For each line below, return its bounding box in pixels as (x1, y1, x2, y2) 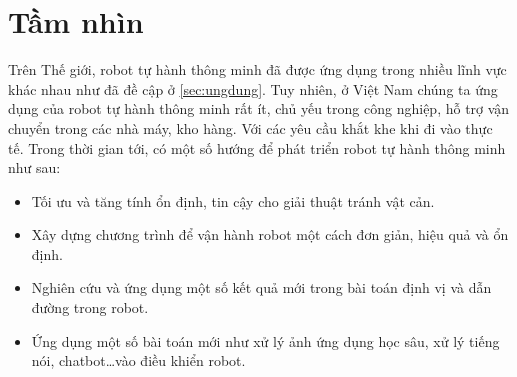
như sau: (8, 157, 61, 178)
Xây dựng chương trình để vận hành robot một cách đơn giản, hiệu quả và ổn (31, 224, 509, 245)
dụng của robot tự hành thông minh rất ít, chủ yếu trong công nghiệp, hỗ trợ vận (8, 98, 510, 119)
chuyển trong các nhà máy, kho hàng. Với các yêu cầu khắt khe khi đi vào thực (8, 117, 493, 138)
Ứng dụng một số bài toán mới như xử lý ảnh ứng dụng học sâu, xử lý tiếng (31, 330, 500, 351)
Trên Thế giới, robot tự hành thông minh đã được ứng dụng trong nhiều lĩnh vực (8, 59, 507, 80)
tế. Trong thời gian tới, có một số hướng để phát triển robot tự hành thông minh (8, 137, 506, 158)
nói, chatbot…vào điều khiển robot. (31, 350, 246, 371)
